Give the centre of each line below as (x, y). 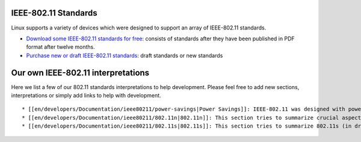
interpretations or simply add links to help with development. (86, 95)
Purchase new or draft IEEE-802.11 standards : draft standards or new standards (125, 55)
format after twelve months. (61, 47)
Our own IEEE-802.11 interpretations (80, 73)
